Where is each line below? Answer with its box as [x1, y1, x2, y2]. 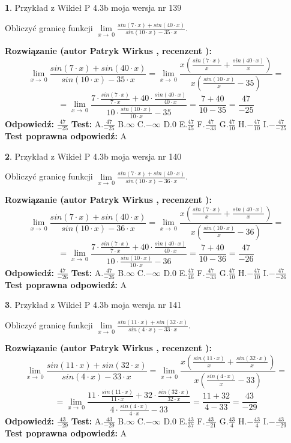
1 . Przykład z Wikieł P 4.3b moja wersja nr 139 [5, 1, 182, 13]
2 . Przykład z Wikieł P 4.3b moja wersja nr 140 [5, 149, 182, 162]
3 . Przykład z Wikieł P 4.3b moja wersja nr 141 [5, 298, 182, 311]
